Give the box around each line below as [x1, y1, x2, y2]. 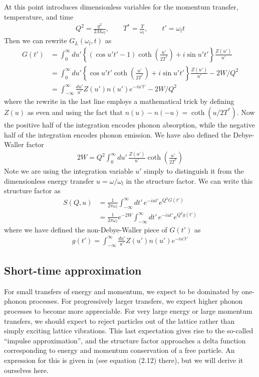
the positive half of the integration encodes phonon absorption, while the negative [4, 119, 255, 130]
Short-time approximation [4, 263, 142, 278]
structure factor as [4, 185, 61, 196]
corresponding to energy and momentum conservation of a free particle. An [4, 345, 235, 355]
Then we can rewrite [4, 35, 67, 46]
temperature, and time [4, 11, 74, 22]
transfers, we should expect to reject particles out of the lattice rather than [4, 315, 235, 326]
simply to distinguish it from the [144, 166, 244, 176]
